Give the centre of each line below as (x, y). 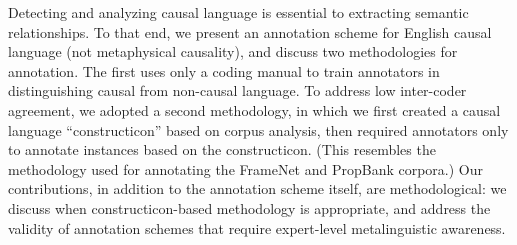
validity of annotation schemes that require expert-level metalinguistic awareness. (257, 227)
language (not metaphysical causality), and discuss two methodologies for (233, 51)
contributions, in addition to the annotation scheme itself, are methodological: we (257, 188)
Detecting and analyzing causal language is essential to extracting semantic (238, 12)
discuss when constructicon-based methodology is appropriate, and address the (249, 207)
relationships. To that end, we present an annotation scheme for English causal (250, 31)
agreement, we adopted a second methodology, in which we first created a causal (254, 109)
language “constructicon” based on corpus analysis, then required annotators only (258, 129)
